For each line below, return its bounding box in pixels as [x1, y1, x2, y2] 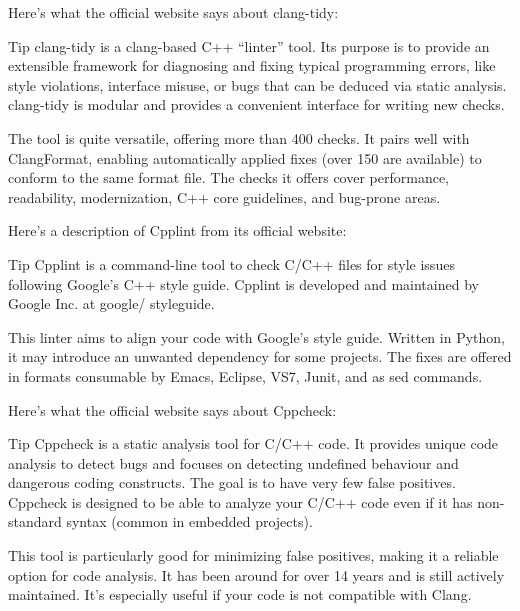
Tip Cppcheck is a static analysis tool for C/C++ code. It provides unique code [8, 433, 499, 454]
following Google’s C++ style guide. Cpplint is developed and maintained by [8, 273, 479, 294]
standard [8, 511, 62, 532]
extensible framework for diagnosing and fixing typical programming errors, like [8, 55, 496, 76]
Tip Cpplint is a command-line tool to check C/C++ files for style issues [8, 253, 455, 274]
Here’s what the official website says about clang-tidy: [8, 2, 339, 22]
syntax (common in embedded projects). [66, 511, 313, 532]
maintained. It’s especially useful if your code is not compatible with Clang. [8, 584, 472, 605]
